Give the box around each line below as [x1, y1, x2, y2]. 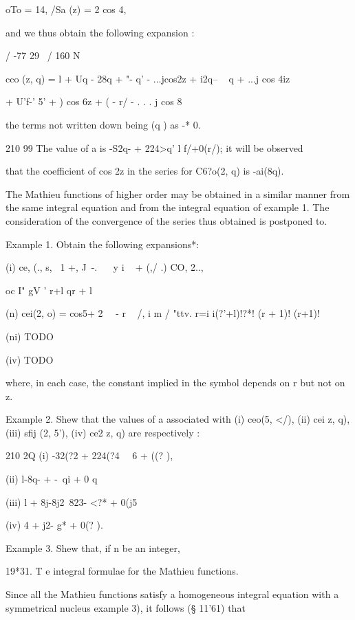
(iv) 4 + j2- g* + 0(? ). [6, 518, 103, 532]
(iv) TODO [6, 352, 54, 366]
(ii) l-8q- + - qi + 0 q [6, 472, 98, 486]
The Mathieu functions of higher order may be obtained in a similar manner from [6, 186, 350, 201]
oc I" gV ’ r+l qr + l [6, 283, 92, 297]
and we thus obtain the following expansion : [6, 25, 195, 39]
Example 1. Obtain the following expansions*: [6, 236, 200, 251]
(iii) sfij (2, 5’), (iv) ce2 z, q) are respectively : [6, 425, 200, 439]
